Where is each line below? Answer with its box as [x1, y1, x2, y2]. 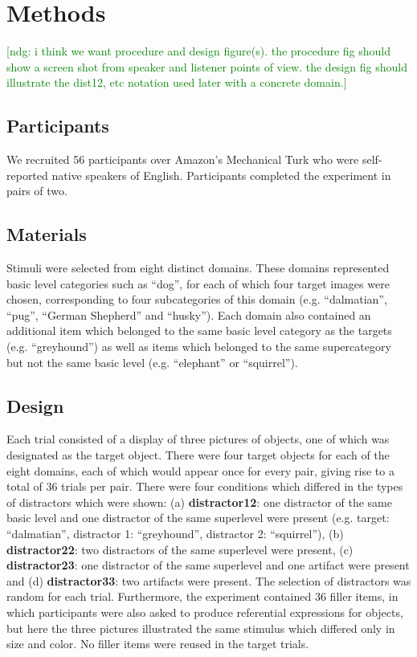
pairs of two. [6, 182, 67, 199]
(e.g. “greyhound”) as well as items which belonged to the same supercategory [6, 338, 391, 355]
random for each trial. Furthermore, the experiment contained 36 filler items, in [6, 588, 399, 605]
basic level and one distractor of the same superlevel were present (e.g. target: [6, 509, 390, 526]
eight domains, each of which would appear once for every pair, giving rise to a [6, 462, 395, 479]
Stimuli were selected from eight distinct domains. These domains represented [6, 259, 390, 276]
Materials [6, 222, 87, 247]
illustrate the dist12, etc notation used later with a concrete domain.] [6, 74, 347, 91]
